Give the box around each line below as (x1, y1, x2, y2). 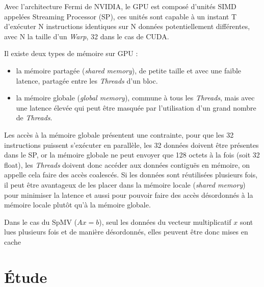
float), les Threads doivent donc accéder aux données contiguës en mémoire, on (4, 159, 250, 170)
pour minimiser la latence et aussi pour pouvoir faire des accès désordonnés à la (4, 189, 253, 200)
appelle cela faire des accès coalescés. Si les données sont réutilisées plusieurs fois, (4, 169, 258, 180)
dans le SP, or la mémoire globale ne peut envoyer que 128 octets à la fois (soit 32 (4, 149, 260, 160)
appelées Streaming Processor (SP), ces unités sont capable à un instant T (4, 11, 237, 21)
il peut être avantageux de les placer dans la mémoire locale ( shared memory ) (4, 179, 246, 190)
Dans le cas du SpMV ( (4, 216, 77, 227)
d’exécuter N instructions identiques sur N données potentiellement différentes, (4, 21, 250, 32)
